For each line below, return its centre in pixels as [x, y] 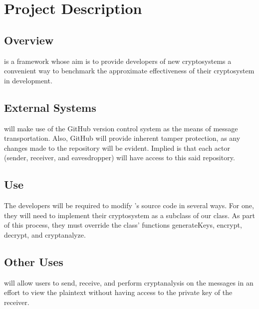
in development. [28, 80]
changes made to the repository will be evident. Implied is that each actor [117, 148]
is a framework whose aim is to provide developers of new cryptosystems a [118, 61]
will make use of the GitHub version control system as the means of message [121, 128]
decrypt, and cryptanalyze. [45, 234]
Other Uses [34, 261]
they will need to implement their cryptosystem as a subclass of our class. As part [129, 215]
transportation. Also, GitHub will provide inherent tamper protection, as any [122, 138]
